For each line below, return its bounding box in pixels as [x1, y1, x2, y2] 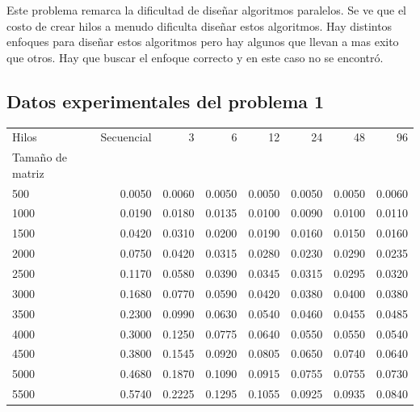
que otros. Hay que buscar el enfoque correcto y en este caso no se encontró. [6, 48, 384, 65]
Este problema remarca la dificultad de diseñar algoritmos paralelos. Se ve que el [6, 2, 406, 18]
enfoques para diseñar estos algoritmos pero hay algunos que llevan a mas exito [6, 33, 399, 50]
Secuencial [100, 128, 152, 145]
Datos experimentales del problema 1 [6, 88, 325, 113]
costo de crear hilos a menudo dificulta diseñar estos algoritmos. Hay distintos [6, 17, 393, 34]
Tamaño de [12, 149, 68, 166]
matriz [12, 164, 44, 181]
